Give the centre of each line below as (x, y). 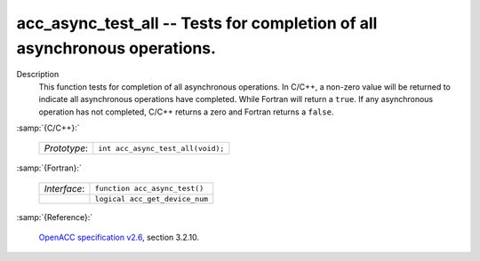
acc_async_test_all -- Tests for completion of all (197, 23)
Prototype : (66, 148)
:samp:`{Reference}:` (55, 217)
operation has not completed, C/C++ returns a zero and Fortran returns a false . (186, 112)
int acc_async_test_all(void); (161, 148)
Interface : (64, 188)
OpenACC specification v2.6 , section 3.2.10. (119, 237)
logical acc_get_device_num (152, 198)
